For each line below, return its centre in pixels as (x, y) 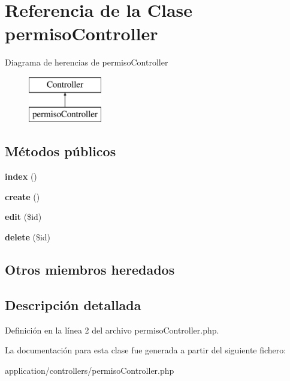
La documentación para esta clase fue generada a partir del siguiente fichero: (146, 350)
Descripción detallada (73, 304)
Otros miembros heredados (90, 270)
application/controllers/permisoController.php (90, 370)
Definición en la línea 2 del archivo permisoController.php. (112, 330)
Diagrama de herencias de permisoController (87, 62)
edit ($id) (23, 217)
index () (21, 176)
